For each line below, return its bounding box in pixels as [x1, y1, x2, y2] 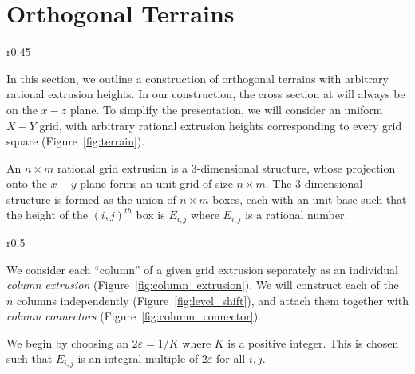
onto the [6, 175, 47, 192]
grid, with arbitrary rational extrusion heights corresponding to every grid [39, 117, 402, 133]
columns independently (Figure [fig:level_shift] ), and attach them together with [17, 292, 409, 308]
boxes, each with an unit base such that [212, 190, 407, 207]
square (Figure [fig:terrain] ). [6, 133, 145, 149]
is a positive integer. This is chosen [227, 334, 399, 351]
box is [136, 206, 165, 223]
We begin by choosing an [6, 334, 128, 351]
